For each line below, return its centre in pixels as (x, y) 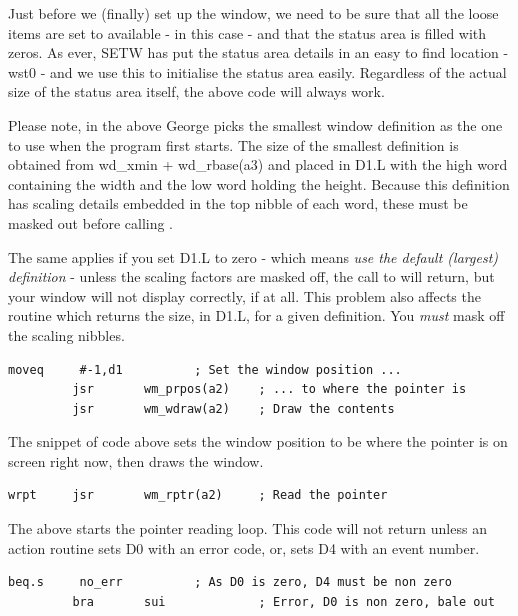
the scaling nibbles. (66, 334)
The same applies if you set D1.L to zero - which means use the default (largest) (253, 256)
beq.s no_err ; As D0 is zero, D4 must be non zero (230, 582)
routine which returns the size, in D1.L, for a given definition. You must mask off (256, 315)
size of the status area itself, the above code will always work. (196, 91)
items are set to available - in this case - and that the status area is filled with (247, 32)
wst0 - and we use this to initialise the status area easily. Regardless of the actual (257, 71)
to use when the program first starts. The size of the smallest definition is (233, 144)
